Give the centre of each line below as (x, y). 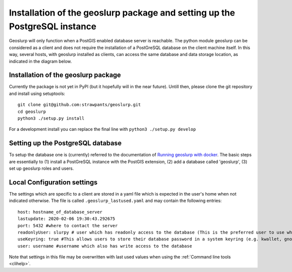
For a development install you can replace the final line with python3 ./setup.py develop (102, 129)
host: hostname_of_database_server (60, 212)
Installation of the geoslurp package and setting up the (122, 13)
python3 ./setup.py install (51, 118)
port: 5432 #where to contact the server (68, 226)
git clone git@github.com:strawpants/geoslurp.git (79, 105)
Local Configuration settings (53, 182)
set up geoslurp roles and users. (41, 168)
